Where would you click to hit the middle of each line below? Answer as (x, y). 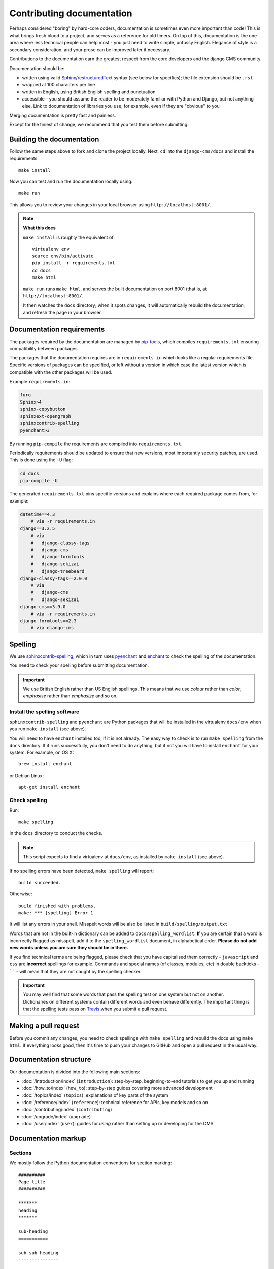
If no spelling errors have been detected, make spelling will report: (82, 871)
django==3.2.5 (38, 528)
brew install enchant (45, 764)
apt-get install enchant (49, 787)
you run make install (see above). (48, 729)
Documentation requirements (57, 329)
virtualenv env (51, 249)
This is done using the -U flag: (41, 460)
